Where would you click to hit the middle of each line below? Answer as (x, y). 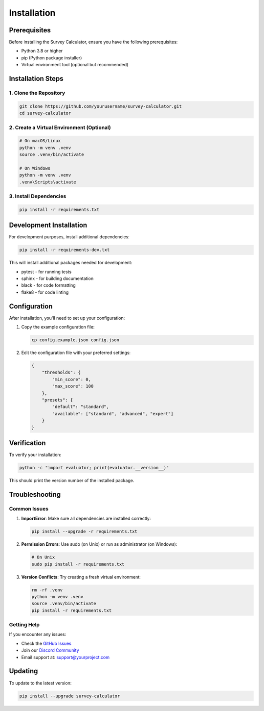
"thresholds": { (61, 372)
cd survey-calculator (45, 113)
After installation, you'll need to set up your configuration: (67, 318)
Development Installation (48, 225)
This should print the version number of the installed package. (72, 481)
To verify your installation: (35, 455)
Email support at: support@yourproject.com (66, 657)
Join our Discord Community (50, 650)
